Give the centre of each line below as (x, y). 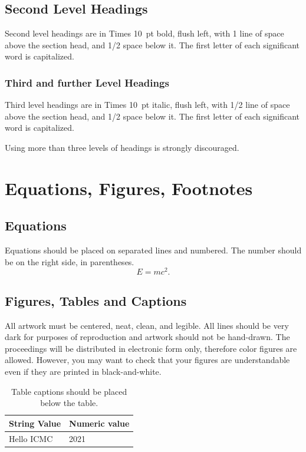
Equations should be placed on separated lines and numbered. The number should (153, 250)
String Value (35, 423)
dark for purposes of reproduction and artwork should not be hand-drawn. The (147, 337)
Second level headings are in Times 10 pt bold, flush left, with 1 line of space (144, 33)
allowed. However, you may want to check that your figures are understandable (147, 360)
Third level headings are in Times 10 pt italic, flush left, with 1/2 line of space (147, 105)
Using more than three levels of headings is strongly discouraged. (122, 147)
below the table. (69, 403)
